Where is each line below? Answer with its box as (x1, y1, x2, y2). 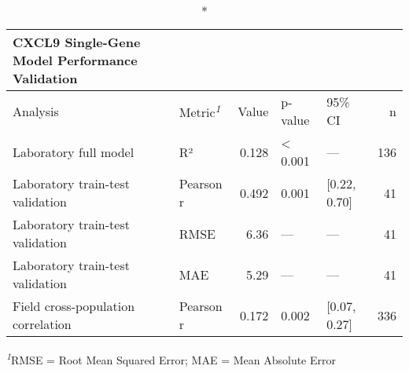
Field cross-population (13, 297, 135, 315)
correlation (13, 315, 72, 333)
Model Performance (13, 51, 138, 69)
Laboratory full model (13, 142, 134, 161)
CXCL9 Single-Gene (13, 33, 141, 51)
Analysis (13, 101, 59, 120)
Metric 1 (179, 100, 221, 122)
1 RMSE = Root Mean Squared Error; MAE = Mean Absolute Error (6, 349, 336, 368)
